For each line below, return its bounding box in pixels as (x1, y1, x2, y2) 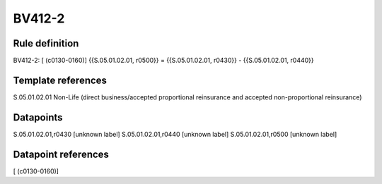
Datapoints (13, 111, 63, 123)
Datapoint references (13, 148, 110, 160)
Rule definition (13, 37, 79, 49)
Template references (13, 74, 108, 86)
